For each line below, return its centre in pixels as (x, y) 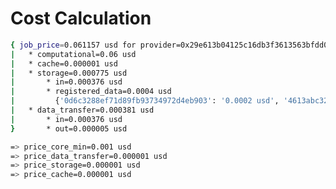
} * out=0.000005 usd (69, 128)
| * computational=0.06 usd (73, 54)
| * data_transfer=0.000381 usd (82, 110)
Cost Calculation (81, 18)
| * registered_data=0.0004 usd (91, 92)
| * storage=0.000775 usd (69, 73)
